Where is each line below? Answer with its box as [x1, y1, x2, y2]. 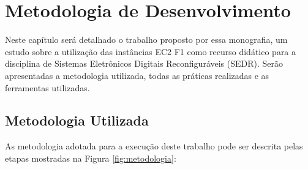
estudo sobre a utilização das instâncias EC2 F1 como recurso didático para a [5, 45, 296, 58]
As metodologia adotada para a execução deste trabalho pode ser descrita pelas [5, 140, 303, 152]
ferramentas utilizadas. [5, 81, 90, 94]
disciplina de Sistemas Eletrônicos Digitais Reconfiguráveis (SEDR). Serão [5, 57, 284, 70]
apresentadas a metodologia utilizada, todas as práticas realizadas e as [5, 69, 269, 81]
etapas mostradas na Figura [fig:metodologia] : [5, 151, 176, 164]
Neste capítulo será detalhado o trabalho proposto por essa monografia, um [5, 33, 288, 46]
